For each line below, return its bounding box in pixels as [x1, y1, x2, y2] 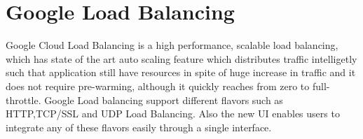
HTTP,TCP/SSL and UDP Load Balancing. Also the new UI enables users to [6, 106, 340, 121]
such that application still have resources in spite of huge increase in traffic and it [6, 65, 356, 80]
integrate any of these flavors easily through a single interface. [6, 119, 272, 134]
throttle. [6, 92, 41, 107]
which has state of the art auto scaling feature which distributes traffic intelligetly [6, 51, 357, 66]
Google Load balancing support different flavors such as [44, 92, 283, 107]
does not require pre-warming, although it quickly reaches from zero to [6, 78, 310, 93]
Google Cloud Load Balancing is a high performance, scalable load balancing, [6, 38, 338, 52]
